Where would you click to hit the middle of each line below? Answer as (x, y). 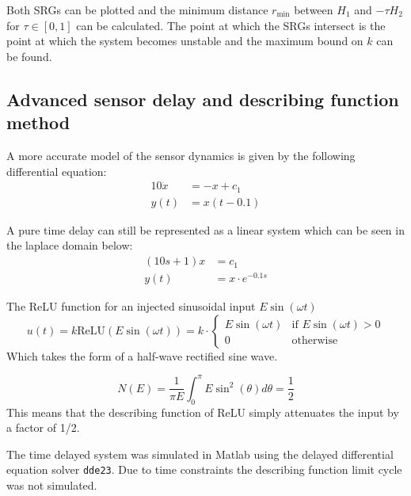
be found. (29, 56)
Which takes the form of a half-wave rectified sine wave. (142, 355)
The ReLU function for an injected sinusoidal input (131, 306)
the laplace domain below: (70, 245)
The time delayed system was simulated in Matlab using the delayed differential (200, 454)
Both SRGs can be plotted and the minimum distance (137, 10)
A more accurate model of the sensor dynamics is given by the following (181, 155)
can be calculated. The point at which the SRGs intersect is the (231, 25)
